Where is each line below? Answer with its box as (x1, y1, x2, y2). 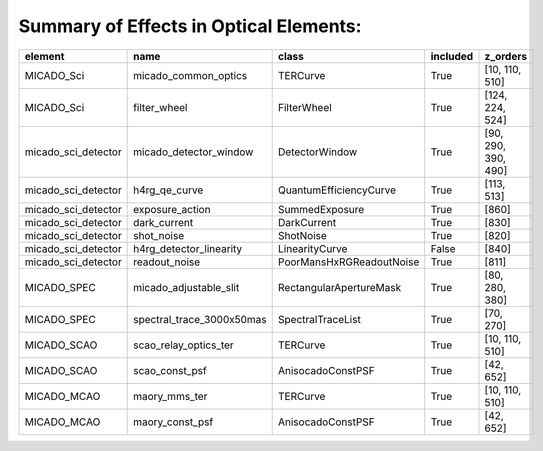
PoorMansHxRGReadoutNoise (278, 255, 420, 269)
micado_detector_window (133, 145, 254, 159)
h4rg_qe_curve (133, 183, 204, 197)
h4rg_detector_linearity (133, 241, 243, 255)
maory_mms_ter (133, 389, 208, 403)
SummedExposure (278, 202, 365, 216)
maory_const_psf (133, 415, 214, 429)
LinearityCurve (278, 241, 348, 255)
